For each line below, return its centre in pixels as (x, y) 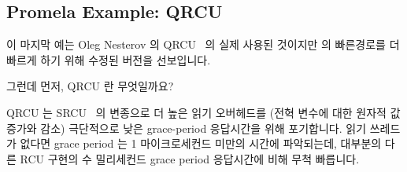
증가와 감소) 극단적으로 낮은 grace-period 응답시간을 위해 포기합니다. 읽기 (187, 128)
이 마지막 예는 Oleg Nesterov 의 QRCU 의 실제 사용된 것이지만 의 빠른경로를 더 (203, 44)
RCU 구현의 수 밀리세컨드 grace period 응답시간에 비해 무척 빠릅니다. (190, 158)
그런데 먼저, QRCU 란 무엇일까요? (90, 86)
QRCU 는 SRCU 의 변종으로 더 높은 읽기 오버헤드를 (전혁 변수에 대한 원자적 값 (203, 112)
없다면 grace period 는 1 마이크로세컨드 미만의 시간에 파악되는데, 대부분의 (201, 143)
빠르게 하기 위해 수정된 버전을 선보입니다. (109, 59)
